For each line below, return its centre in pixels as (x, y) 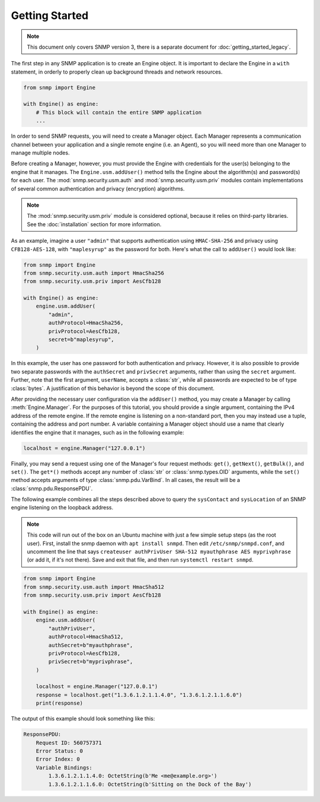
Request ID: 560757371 (69, 743)
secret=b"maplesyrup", (81, 340)
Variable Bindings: (64, 768)
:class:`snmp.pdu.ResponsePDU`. (52, 488)
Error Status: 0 (59, 751)
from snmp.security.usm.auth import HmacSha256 (94, 273)
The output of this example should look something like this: (83, 719)
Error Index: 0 (58, 759)
